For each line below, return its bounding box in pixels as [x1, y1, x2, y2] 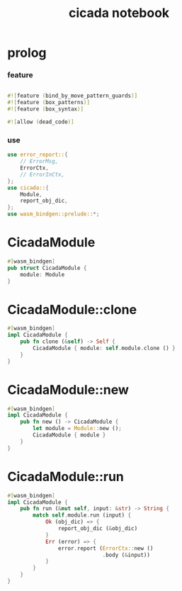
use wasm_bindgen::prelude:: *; [7, 210, 100, 218]
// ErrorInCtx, [20, 171, 65, 178]
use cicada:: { [7, 184, 50, 191]
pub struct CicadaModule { [7, 264, 87, 271]
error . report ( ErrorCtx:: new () [57, 544, 154, 552]
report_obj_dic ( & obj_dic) [57, 525, 138, 532]
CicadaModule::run [7, 468, 124, 485]
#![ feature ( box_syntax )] [7, 106, 84, 113]
